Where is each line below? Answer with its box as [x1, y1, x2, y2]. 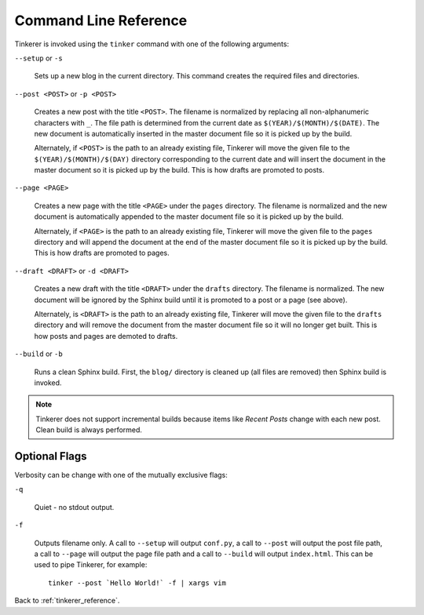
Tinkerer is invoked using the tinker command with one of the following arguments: [14, 39, 290, 49]
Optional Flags [14, 449, 87, 463]
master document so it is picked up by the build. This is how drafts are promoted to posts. [34, 166, 325, 175]
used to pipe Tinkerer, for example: [34, 560, 148, 570]
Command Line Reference [14, 12, 188, 29]
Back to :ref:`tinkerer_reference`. [14, 596, 120, 606]
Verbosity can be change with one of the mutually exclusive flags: [14, 471, 228, 479]
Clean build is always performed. [35, 425, 143, 435]
